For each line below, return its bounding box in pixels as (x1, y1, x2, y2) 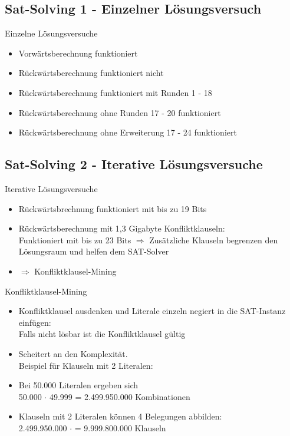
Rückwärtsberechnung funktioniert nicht (18, 67, 164, 79)
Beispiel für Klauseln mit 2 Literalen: (18, 359, 153, 371)
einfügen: (18, 316, 51, 328)
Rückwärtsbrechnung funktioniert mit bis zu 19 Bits (18, 202, 207, 214)
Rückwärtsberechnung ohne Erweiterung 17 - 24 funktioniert (18, 126, 237, 138)
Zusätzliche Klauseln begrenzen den (149, 233, 278, 246)
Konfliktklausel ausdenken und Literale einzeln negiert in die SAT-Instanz (18, 305, 286, 317)
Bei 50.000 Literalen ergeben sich (18, 379, 139, 391)
